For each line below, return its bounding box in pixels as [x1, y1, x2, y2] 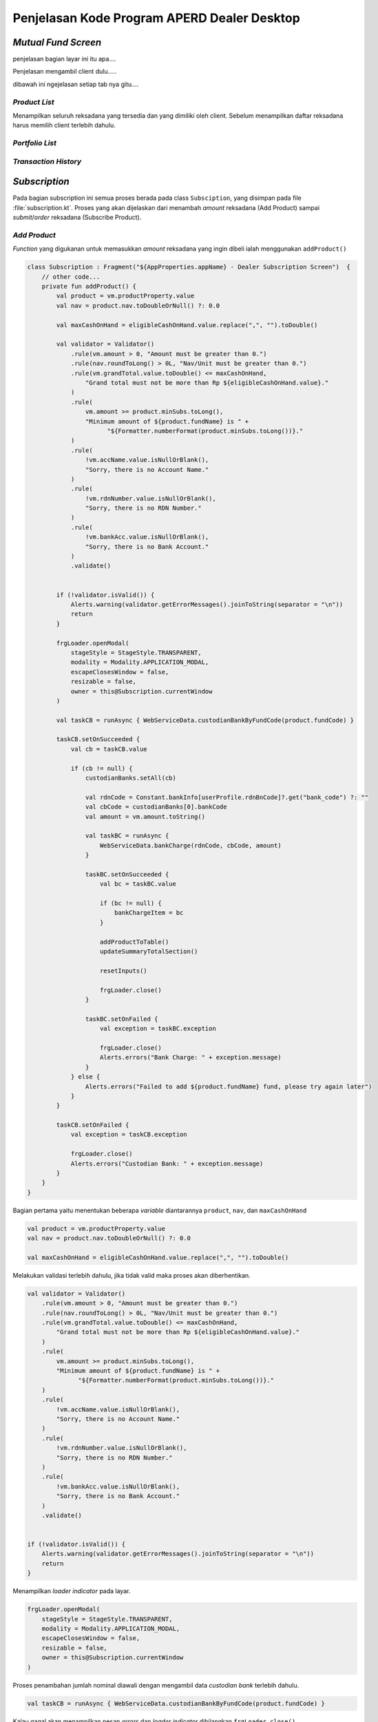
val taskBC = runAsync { [85, 832, 169, 840]
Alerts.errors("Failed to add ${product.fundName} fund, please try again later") [85, 1082, 372, 1090]
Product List [12, 97, 54, 107]
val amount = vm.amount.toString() [85, 813, 206, 820]
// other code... [41, 273, 101, 280]
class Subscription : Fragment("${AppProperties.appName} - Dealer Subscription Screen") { [27, 263, 350, 271]
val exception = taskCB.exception [70, 1130, 187, 1139]
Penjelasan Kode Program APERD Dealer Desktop [12, 10, 301, 25]
